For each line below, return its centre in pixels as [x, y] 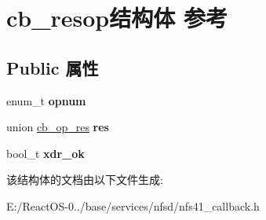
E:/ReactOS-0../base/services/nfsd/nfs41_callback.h [133, 205]
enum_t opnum [46, 100]
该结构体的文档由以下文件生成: [85, 180]
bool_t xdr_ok [46, 153]
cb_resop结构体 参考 [117, 18]
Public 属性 [53, 67]
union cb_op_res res [58, 127]
